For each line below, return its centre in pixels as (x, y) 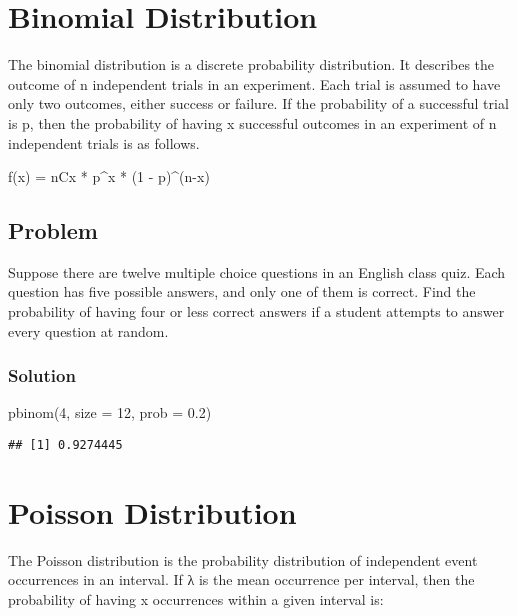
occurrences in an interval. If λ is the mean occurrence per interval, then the (241, 579)
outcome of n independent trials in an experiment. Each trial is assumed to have (254, 83)
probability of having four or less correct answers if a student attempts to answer (256, 311)
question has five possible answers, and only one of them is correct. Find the (242, 291)
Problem (53, 230)
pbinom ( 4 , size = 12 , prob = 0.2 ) (110, 412)
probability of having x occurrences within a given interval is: (196, 599)
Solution (42, 375)
